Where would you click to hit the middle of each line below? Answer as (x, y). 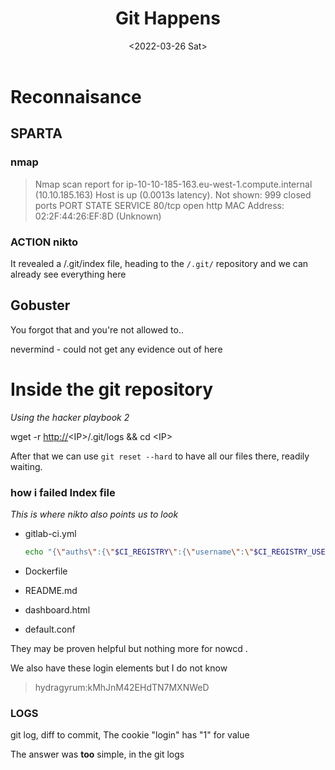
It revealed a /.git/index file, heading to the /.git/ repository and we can (159, 263)
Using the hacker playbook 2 (70, 417)
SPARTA (36, 133)
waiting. (26, 466)
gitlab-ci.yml (50, 533)
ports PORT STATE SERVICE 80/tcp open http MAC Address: (159, 205)
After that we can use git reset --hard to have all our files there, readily (160, 456)
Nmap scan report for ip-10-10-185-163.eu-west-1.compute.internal (173, 184)
